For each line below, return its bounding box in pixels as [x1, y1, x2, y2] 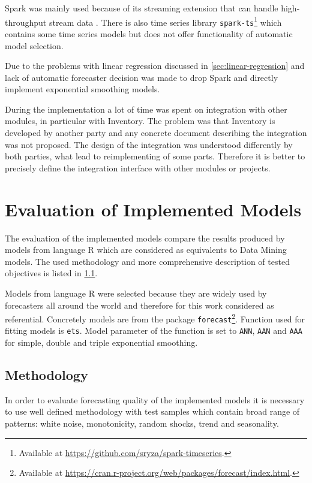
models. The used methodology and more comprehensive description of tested [5, 255, 290, 267]
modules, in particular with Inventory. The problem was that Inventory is [5, 114, 275, 127]
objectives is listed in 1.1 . [5, 267, 98, 279]
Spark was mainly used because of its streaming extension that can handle [5, 2, 278, 14]
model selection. [5, 39, 64, 52]
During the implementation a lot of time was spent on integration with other [5, 102, 287, 115]
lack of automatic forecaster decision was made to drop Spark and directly [5, 71, 278, 83]
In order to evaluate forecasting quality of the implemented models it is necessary [5, 393, 305, 406]
